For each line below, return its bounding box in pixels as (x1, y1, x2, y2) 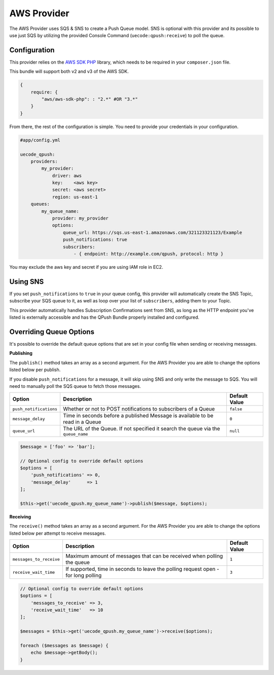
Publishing (9, 350, 33, 356)
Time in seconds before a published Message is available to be (63, 412, 214, 419)
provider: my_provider (52, 216, 109, 221)
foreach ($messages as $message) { (20, 642, 109, 648)
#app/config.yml (20, 137, 61, 143)
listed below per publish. (9, 366, 61, 373)
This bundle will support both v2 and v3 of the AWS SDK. (9, 69, 129, 75)
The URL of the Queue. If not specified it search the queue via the (63, 425, 220, 432)
